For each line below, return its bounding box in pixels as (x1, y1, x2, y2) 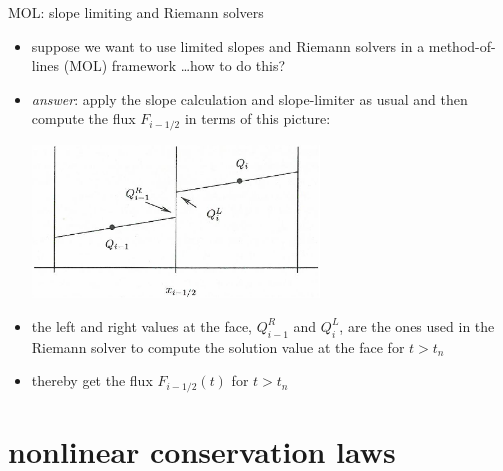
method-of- (428, 35, 496, 56)
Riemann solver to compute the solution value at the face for (31, 336, 405, 357)
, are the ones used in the (339, 315, 495, 336)
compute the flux (31, 108, 136, 129)
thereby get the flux (31, 370, 153, 391)
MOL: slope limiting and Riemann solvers (8, 2, 264, 22)
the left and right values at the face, (31, 315, 253, 336)
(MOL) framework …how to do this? (63, 55, 286, 76)
